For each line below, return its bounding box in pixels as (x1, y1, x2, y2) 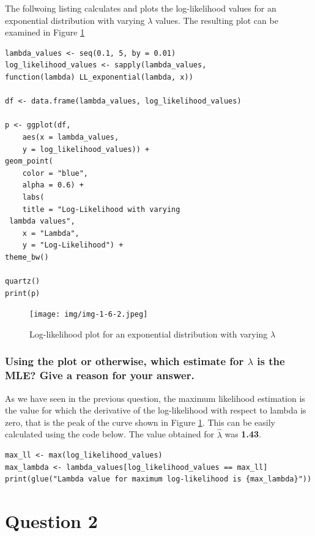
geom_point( (5, 157, 53, 166)
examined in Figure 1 (5, 26, 85, 39)
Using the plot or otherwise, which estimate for (5, 353, 244, 369)
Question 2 (5, 508, 98, 534)
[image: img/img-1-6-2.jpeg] (29, 310, 148, 319)
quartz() (5, 277, 40, 286)
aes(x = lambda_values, (22, 132, 119, 142)
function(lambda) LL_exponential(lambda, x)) (5, 72, 193, 81)
